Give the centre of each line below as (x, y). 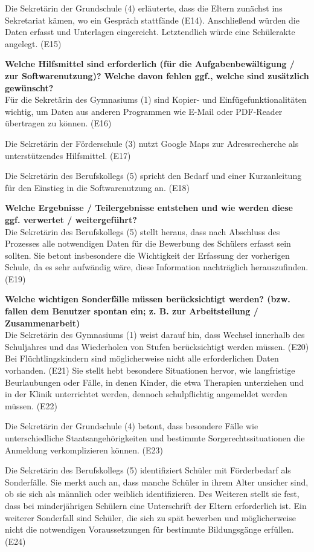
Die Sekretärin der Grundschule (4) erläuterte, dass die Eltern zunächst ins (144, 8)
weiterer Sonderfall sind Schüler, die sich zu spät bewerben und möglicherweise (150, 517)
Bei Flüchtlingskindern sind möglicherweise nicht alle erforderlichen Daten (142, 358)
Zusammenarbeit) (43, 323)
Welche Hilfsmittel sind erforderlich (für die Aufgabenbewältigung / (150, 64)
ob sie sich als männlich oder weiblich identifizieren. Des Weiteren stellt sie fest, (152, 494)
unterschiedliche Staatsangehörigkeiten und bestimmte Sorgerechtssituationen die (155, 438)
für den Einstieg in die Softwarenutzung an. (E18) (97, 187)
